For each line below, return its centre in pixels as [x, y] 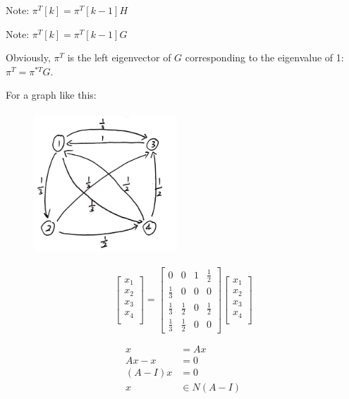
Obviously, [28, 57]
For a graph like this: [51, 95]
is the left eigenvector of [119, 57]
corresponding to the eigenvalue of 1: [264, 57]
